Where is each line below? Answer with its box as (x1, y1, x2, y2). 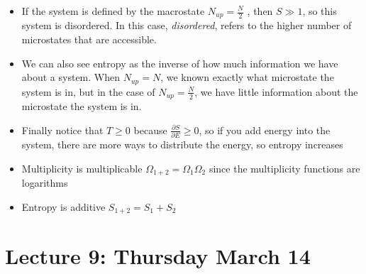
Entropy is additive (21, 199, 106, 214)
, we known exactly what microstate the (160, 70, 334, 84)
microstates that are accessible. (21, 32, 157, 47)
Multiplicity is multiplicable (21, 160, 143, 175)
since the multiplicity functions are (209, 160, 360, 175)
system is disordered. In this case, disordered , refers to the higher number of (21, 18, 352, 33)
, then (247, 4, 273, 18)
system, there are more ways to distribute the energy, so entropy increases (21, 137, 343, 152)
